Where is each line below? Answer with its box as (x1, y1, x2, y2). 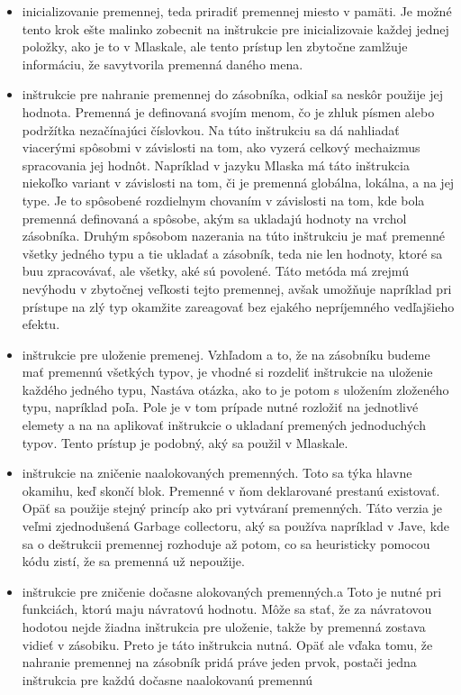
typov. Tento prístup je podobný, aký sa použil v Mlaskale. (22, 433, 348, 452)
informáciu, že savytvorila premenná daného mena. (22, 54, 303, 73)
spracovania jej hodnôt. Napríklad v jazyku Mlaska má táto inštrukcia (22, 155, 410, 174)
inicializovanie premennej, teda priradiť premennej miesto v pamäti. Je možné (22, 2, 452, 20)
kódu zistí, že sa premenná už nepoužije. (22, 552, 245, 571)
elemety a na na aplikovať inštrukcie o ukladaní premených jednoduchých (22, 416, 426, 434)
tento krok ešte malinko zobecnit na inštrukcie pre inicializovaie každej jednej (22, 19, 449, 38)
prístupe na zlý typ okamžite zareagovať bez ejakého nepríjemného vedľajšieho (22, 297, 455, 315)
